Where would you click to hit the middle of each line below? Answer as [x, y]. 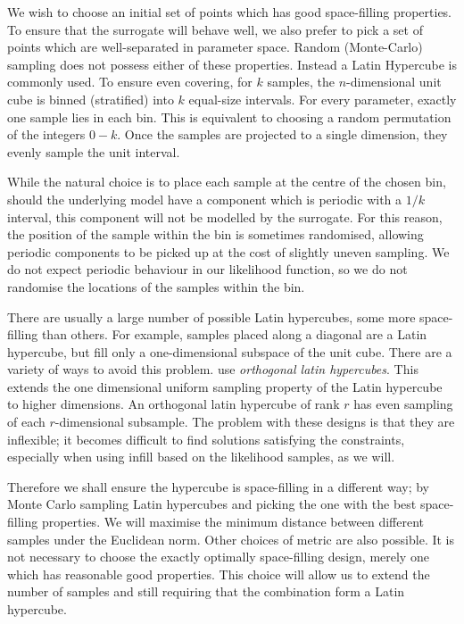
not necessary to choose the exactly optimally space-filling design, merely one [218, 557]
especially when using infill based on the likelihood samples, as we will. [201, 457]
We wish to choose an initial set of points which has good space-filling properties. [230, 12]
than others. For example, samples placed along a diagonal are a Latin [234, 334]
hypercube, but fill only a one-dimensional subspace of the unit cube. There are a [230, 351]
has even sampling [403, 404]
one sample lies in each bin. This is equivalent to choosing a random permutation [229, 116]
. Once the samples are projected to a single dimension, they [282, 134]
